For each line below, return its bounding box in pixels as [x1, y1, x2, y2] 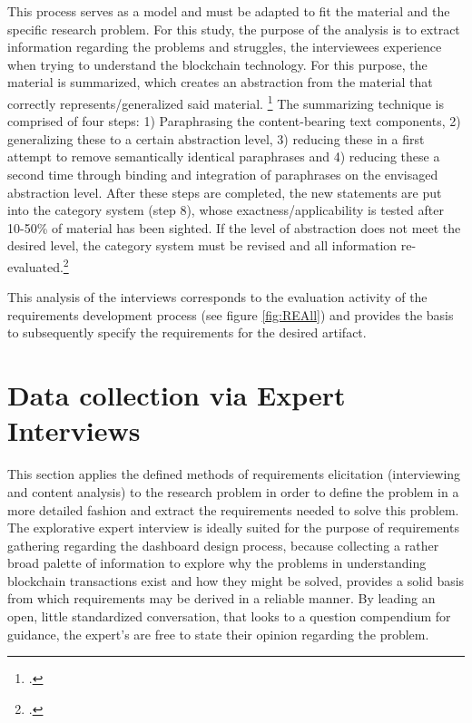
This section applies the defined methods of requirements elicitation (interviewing [7, 464, 461, 484]
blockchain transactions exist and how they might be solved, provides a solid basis [7, 571, 465, 590]
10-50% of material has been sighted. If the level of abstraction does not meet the [7, 218, 461, 237]
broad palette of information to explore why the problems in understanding [7, 553, 427, 572]
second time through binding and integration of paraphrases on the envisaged [7, 165, 438, 183]
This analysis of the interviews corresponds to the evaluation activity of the [7, 288, 428, 307]
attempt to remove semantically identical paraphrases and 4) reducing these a [7, 147, 440, 166]
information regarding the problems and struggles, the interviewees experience [7, 37, 442, 56]
